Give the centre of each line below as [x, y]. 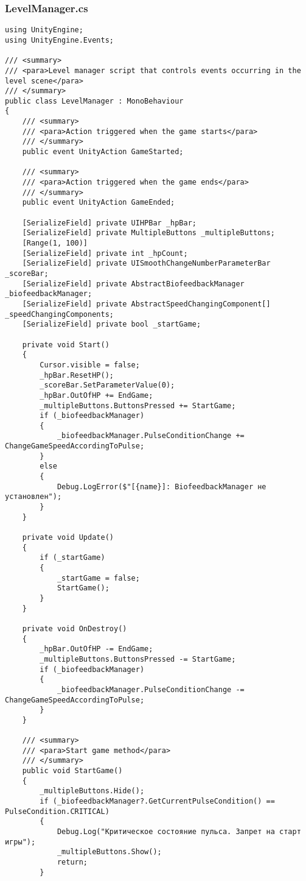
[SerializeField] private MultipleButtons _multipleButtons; [148, 233]
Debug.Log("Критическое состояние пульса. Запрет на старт [179, 832]
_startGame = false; [98, 578]
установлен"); [33, 497]
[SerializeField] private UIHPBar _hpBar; [109, 223]
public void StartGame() [72, 771]
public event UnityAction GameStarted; [103, 152]
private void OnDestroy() [75, 628]
